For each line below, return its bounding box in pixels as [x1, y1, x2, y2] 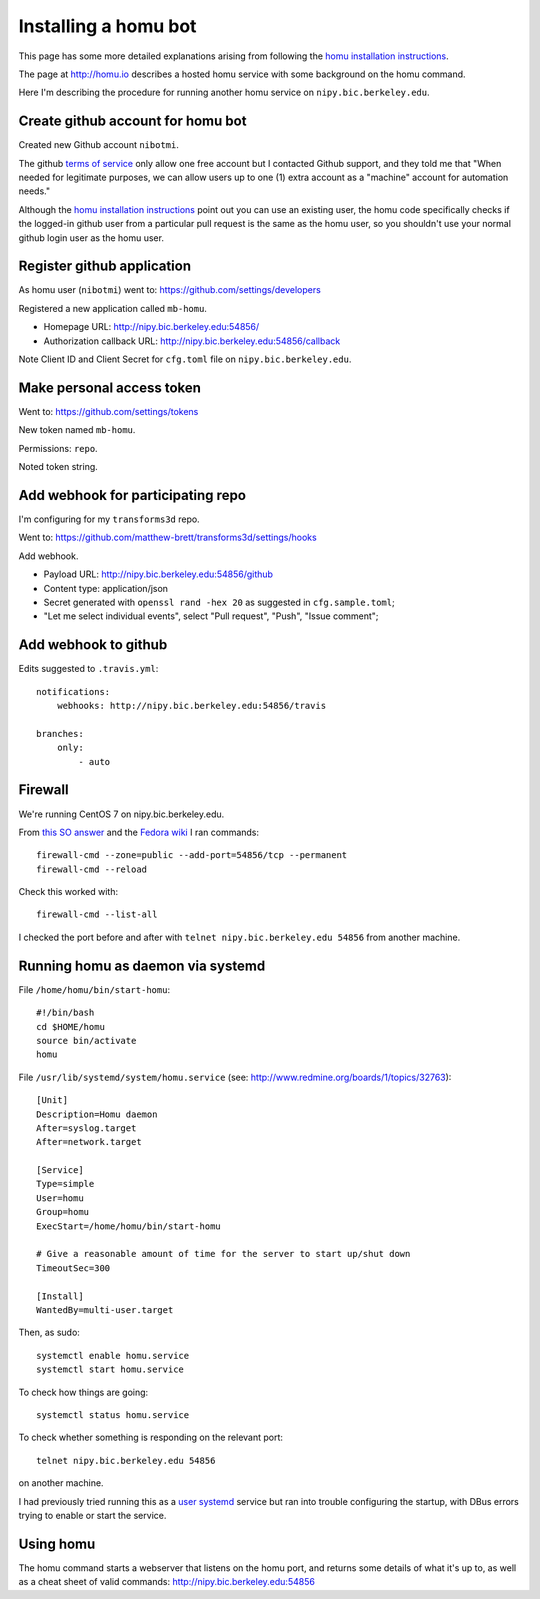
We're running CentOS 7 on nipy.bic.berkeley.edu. [18, 808, 225, 820]
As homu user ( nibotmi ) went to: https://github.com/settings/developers [18, 284, 322, 296]
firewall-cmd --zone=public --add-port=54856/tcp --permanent [36, 850, 348, 861]
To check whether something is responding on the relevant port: [18, 1431, 284, 1444]
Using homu [18, 1535, 96, 1552]
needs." [18, 185, 50, 197]
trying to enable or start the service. [18, 1509, 167, 1521]
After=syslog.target [36, 1122, 137, 1134]
